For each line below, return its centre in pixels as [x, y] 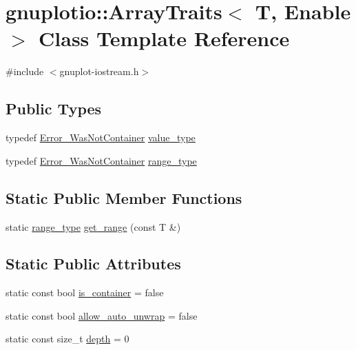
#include [25, 71]
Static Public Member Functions [124, 197]
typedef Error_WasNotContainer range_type [101, 160]
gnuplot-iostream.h [99, 71]
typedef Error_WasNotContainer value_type [101, 137]
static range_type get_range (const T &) [93, 226]
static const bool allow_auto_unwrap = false [102, 315]
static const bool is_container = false [85, 292]
